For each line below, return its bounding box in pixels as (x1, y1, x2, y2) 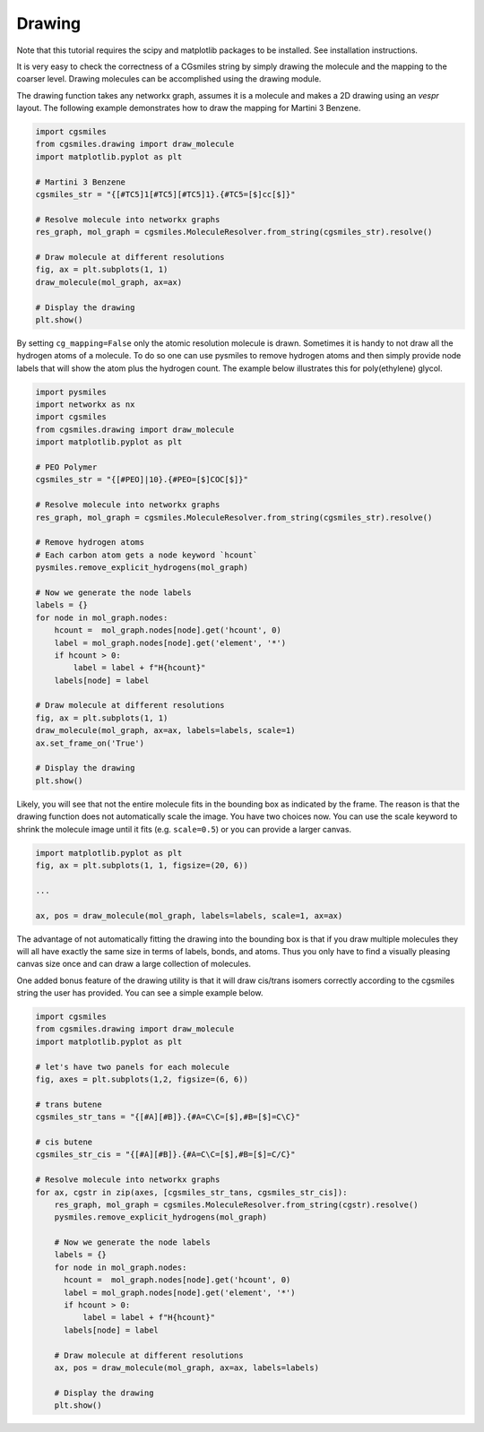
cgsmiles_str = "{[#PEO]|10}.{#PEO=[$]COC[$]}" (35, 475, 248, 485)
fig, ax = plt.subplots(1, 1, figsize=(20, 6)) (35, 860, 248, 870)
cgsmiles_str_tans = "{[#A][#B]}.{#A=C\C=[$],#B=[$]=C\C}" (35, 1112, 300, 1122)
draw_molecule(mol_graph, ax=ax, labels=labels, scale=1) (35, 726, 296, 736)
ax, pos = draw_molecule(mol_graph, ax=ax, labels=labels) (54, 1362, 320, 1373)
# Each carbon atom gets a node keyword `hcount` (35, 549, 258, 560)
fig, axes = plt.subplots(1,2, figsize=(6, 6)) (35, 1074, 248, 1084)
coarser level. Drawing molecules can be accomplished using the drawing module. (16, 73, 322, 84)
